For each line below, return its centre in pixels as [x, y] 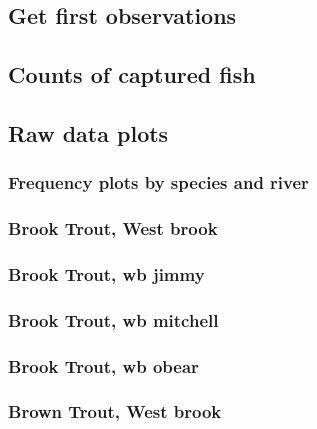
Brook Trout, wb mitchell [113, 319]
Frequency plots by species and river [158, 182]
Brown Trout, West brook [115, 411]
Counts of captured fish [132, 74]
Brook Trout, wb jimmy [106, 273]
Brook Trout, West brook [113, 228]
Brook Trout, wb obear [103, 365]
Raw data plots [88, 132]
